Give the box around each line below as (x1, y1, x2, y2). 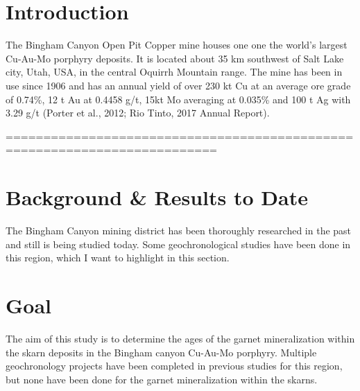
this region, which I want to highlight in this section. (6, 250, 230, 265)
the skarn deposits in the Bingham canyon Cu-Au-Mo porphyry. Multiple (6, 345, 317, 359)
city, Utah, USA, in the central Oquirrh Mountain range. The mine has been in (6, 64, 343, 79)
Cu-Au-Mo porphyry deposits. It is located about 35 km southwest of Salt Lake (6, 51, 344, 65)
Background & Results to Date (6, 183, 308, 211)
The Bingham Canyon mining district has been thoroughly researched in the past (6, 223, 352, 237)
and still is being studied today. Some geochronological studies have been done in (6, 236, 351, 251)
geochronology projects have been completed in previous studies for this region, (6, 358, 343, 373)
